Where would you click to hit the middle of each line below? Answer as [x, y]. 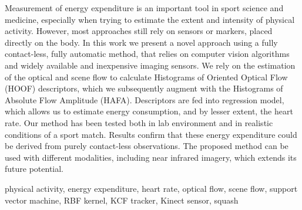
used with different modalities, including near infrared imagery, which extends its [151, 157]
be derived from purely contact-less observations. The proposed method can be [147, 146]
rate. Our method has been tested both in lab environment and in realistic [139, 122]
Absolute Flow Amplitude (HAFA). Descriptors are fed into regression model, [145, 99]
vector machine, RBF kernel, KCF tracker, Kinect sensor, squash [122, 200]
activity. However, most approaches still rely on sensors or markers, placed [139, 31]
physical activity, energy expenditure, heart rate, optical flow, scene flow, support [151, 188]
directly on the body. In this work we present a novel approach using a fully [141, 42]
